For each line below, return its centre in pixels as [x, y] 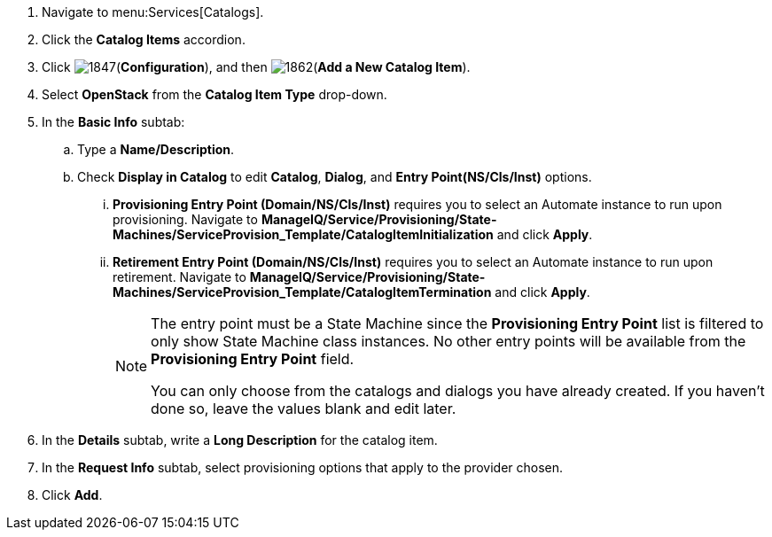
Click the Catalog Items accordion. [144, 39]
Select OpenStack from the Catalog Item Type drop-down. [214, 94]
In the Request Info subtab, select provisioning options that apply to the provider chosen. [303, 467]
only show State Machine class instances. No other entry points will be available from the [448, 341]
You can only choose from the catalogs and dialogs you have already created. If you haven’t [458, 391]
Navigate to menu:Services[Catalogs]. [153, 12]
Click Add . [72, 495]
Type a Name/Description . [156, 149]
